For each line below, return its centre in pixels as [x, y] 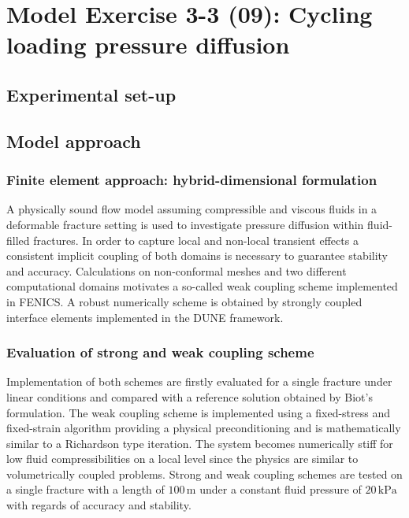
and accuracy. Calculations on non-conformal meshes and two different [177, 270]
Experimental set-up [91, 94]
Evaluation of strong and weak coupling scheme [160, 352]
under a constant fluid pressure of [281, 489]
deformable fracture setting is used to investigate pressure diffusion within [185, 224]
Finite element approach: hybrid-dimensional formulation [192, 180]
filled [18, 240]
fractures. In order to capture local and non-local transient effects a [196, 240]
